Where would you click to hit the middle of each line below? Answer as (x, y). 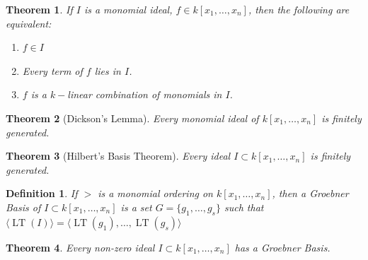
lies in (108, 70)
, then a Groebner (310, 193)
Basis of (23, 207)
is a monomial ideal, (128, 9)
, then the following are (299, 9)
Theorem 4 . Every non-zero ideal (80, 247)
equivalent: (29, 23)
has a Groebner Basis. (282, 247)
